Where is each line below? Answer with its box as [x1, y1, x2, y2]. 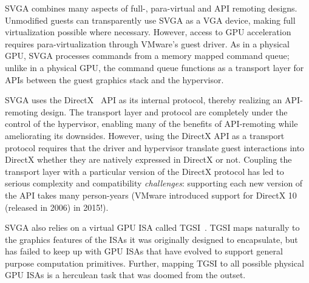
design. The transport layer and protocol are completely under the [41, 105, 288, 118]
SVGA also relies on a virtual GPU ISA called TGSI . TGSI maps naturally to [5, 221, 300, 234]
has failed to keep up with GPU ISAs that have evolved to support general [5, 245, 283, 257]
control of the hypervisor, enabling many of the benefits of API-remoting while [5, 117, 298, 130]
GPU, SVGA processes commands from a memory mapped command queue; [5, 49, 290, 62]
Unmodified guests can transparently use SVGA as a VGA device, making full [5, 13, 296, 26]
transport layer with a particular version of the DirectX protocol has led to [5, 165, 284, 177]
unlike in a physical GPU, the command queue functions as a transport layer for [5, 61, 304, 73]
